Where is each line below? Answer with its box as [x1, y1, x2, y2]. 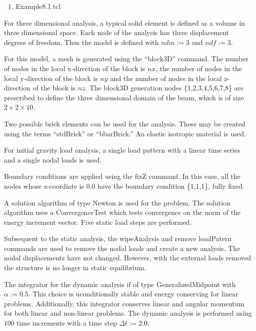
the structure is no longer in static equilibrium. [4, 262, 146, 273]
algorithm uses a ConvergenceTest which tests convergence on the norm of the [4, 207, 241, 217]
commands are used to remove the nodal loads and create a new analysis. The [4, 243, 240, 253]
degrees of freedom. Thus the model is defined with [4, 37, 159, 47]
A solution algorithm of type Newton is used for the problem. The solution [4, 197, 231, 207]
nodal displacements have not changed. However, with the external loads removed [4, 252, 252, 263]
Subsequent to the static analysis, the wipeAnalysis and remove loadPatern [4, 233, 232, 244]
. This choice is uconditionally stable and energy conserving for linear [28, 289, 239, 299]
